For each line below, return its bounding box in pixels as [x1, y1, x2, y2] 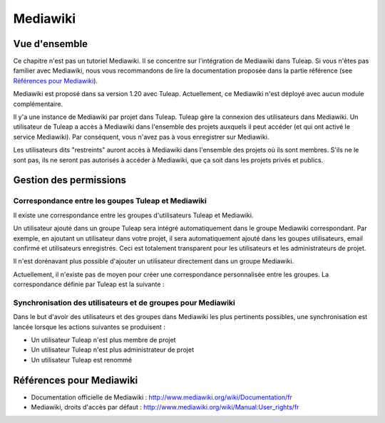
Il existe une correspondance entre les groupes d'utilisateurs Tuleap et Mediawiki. [13, 211, 254, 219]
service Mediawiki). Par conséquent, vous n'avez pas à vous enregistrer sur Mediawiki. [13, 132, 269, 141]
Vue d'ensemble [13, 38, 88, 50]
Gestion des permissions [13, 174, 127, 187]
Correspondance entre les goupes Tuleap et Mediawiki [13, 196, 207, 206]
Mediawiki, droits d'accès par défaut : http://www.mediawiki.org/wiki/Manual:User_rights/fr [31, 403, 299, 412]
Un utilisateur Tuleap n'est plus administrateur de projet [31, 345, 194, 354]
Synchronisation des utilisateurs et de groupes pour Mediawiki [13, 298, 235, 308]
